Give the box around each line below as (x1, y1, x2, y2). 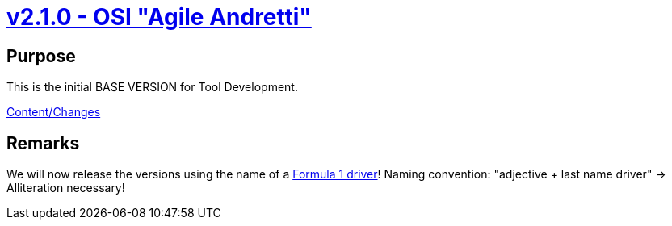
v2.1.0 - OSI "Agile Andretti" (6, 3, 312, 31)
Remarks (6, 132, 80, 153)
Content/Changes (6, 105, 101, 119)
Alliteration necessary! (6, 181, 125, 195)
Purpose (6, 45, 76, 66)
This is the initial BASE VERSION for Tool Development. (6, 80, 298, 94)
